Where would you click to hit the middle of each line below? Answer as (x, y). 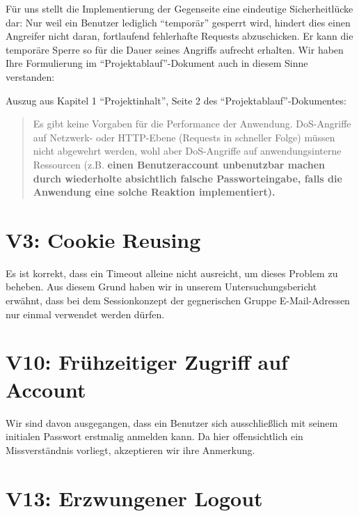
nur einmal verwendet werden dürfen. (85, 314)
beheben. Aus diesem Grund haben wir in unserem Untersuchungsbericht (161, 287)
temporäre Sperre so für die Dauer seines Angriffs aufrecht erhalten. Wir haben (175, 49)
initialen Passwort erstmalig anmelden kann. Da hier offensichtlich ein (154, 436)
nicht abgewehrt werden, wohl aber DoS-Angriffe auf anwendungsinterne (187, 151)
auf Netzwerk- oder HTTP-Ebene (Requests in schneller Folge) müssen (184, 137)
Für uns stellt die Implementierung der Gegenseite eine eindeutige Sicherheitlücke (179, 8)
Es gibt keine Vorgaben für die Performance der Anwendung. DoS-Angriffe (192, 124)
